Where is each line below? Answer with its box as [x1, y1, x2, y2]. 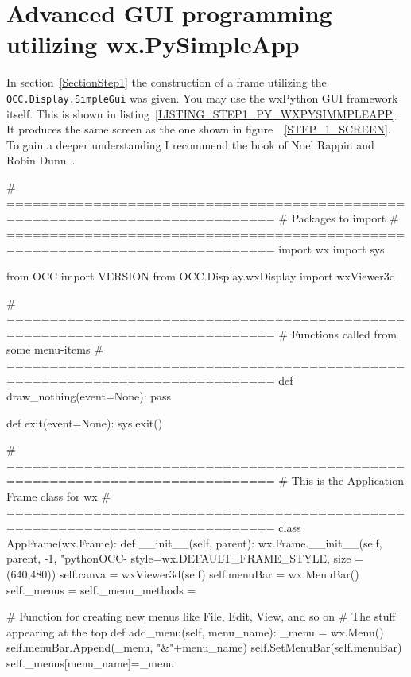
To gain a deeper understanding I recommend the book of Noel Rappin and [6, 136, 374, 153]
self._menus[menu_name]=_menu [6, 654, 175, 671]
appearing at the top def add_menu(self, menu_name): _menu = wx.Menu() [6, 623, 384, 640]
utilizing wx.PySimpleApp [6, 28, 300, 60]
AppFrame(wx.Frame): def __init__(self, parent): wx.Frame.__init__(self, [6, 534, 382, 551]
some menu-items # [6, 341, 103, 358]
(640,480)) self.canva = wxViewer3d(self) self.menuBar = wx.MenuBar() [6, 566, 359, 582]
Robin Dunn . [6, 152, 76, 168]
